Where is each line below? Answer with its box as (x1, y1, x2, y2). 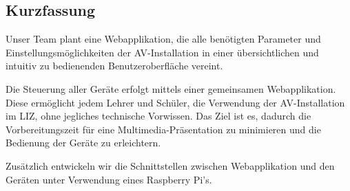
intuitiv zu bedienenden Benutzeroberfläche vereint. (6, 58, 223, 73)
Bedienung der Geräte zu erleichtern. (6, 135, 161, 150)
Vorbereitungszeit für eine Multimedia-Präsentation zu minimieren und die (6, 122, 321, 136)
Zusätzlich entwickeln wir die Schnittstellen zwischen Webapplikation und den (6, 158, 335, 172)
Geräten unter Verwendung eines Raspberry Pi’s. (6, 172, 212, 186)
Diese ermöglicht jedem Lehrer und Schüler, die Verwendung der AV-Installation (6, 95, 345, 109)
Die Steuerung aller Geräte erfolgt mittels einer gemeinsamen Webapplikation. (6, 81, 336, 95)
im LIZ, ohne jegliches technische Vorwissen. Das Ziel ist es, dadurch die (6, 109, 311, 123)
